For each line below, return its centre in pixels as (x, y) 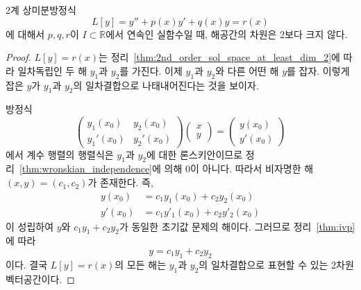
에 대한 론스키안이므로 (195, 154)
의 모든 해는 (141, 264)
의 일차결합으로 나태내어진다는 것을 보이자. (166, 85)
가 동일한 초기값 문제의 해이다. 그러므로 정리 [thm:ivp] (237, 226)
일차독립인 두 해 (52, 70)
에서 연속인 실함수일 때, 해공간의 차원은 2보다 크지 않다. (227, 34)
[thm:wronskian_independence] (85, 169)
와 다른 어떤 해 (247, 70)
